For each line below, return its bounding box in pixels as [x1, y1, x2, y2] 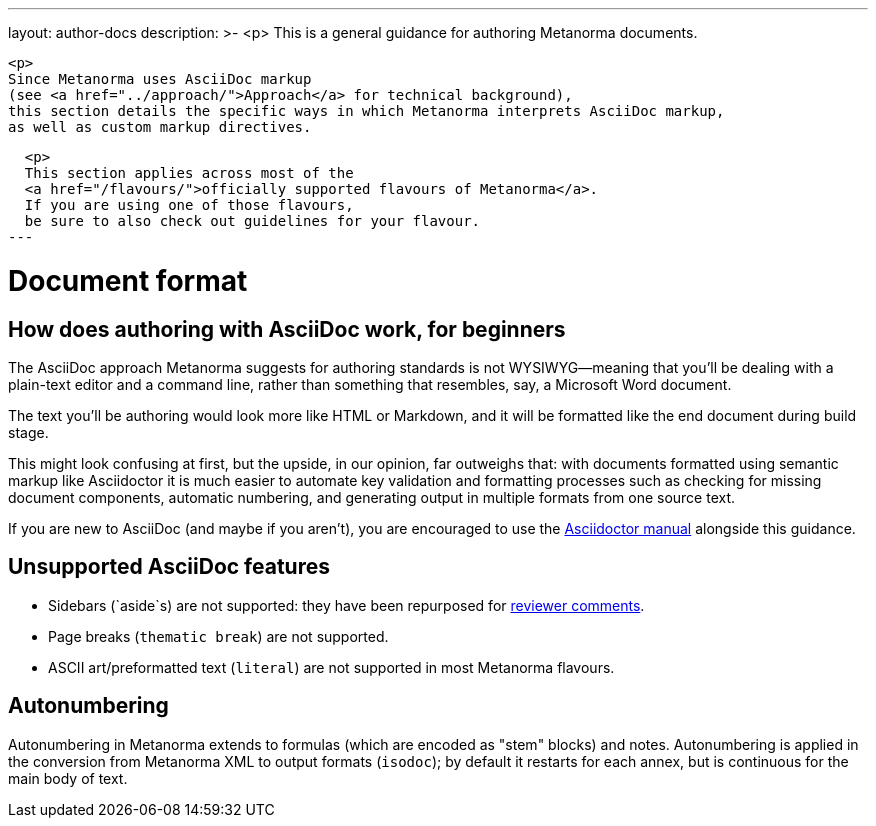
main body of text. [8, 769, 128, 787]
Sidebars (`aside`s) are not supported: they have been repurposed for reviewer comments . [48, 596, 645, 614]
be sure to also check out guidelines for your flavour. [24, 213, 481, 229]
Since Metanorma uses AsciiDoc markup [8, 71, 312, 87]
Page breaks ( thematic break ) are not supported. [48, 627, 389, 645]
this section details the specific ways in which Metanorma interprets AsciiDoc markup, [8, 103, 725, 119]
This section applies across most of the [24, 165, 354, 181]
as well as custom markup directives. [8, 119, 312, 135]
